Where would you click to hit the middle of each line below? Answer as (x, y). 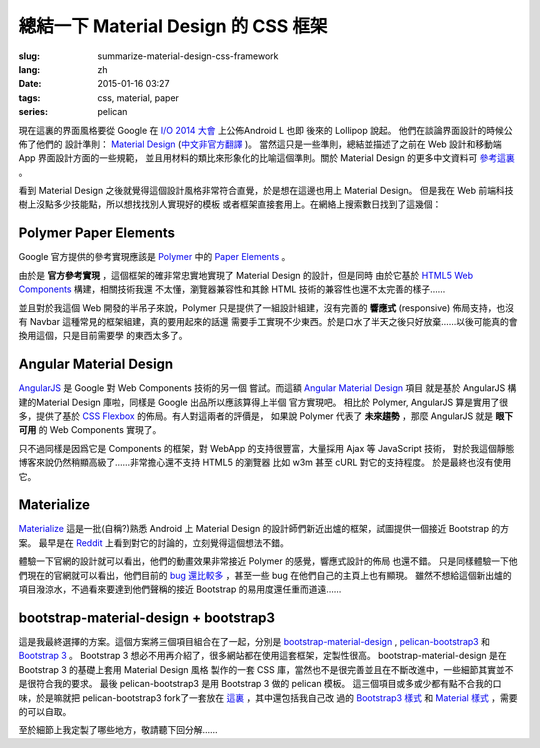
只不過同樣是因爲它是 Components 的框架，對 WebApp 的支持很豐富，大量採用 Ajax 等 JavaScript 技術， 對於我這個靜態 (266, 448)
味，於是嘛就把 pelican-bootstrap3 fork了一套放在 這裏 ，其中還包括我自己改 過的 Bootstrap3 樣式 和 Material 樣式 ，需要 (268, 697)
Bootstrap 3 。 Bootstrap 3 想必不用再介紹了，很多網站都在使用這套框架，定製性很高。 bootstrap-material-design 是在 (262, 656)
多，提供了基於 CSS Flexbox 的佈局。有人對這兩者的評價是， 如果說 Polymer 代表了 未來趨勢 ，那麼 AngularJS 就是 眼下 (266, 416)
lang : (29, 69)
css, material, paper (138, 97)
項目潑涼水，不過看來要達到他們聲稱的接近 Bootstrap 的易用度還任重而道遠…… (180, 589)
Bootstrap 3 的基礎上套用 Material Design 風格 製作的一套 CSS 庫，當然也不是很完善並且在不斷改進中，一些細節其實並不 (266, 669)
